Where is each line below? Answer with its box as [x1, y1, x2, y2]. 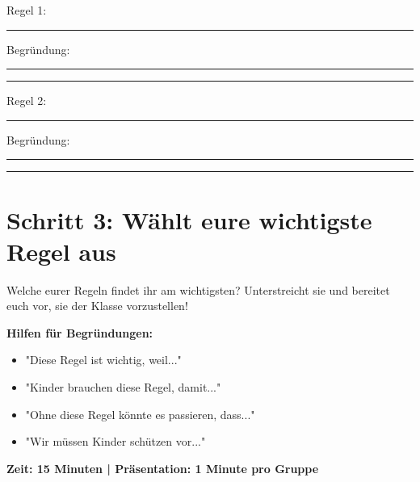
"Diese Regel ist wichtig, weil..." [25, 351, 182, 368]
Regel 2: [6, 92, 47, 109]
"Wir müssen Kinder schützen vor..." [25, 433, 206, 450]
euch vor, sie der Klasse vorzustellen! [6, 297, 188, 314]
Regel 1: [6, 2, 47, 18]
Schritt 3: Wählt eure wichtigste [6, 203, 372, 236]
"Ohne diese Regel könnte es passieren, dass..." [25, 405, 255, 422]
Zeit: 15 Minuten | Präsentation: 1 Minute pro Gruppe [6, 459, 319, 476]
